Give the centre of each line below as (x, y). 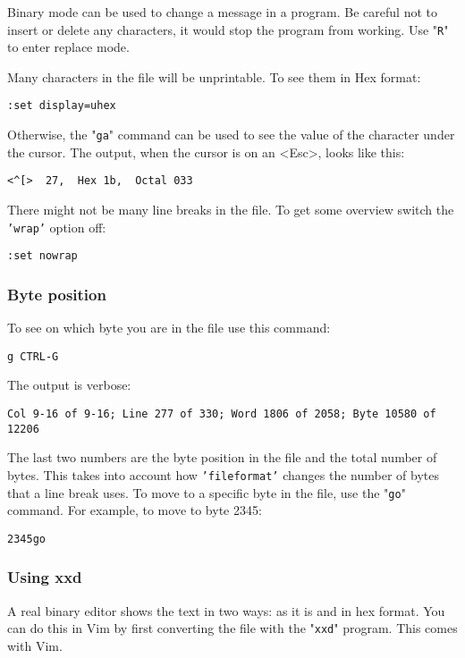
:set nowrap (42, 256)
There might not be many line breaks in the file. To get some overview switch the (231, 209)
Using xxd (45, 577)
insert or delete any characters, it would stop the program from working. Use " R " (228, 29)
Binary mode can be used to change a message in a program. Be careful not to (222, 12)
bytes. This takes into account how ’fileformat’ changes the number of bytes (223, 474)
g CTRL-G (33, 356)
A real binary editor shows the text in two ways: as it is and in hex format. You (226, 610)
